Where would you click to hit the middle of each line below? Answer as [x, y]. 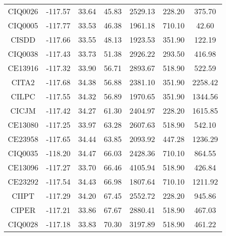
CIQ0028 [23, 224]
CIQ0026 [23, 11]
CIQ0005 [23, 25]
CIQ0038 [23, 54]
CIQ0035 [23, 153]
